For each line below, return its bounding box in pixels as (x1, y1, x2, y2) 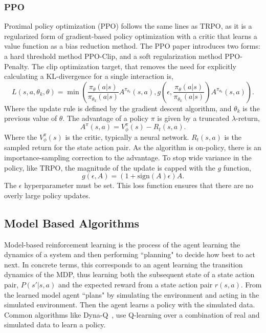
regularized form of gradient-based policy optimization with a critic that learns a (4, 30, 257, 41)
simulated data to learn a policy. (4, 319, 106, 330)
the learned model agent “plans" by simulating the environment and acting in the (4, 289, 259, 300)
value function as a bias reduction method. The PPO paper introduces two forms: (4, 40, 260, 51)
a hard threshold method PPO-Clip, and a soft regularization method (4, 51, 223, 61)
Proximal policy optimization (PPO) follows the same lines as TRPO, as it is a (4, 20, 252, 31)
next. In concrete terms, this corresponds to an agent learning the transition (4, 259, 243, 269)
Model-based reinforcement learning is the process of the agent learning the (4, 239, 240, 249)
